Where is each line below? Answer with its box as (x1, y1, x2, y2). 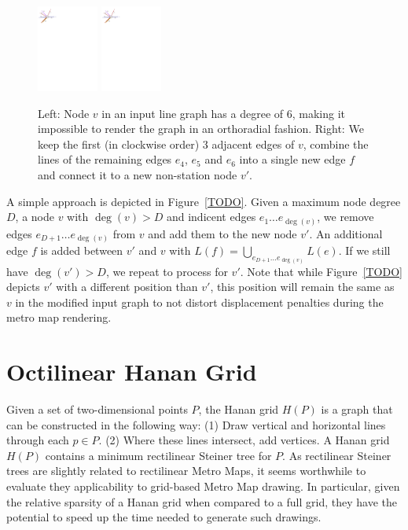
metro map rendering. (6, 309, 112, 326)
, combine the (303, 135, 369, 152)
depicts (6, 278, 40, 295)
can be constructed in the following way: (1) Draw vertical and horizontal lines (6, 416, 386, 432)
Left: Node (38, 105, 90, 121)
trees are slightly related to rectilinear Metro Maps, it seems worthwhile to (6, 462, 366, 479)
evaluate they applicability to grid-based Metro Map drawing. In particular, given (6, 478, 400, 495)
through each (6, 432, 69, 448)
